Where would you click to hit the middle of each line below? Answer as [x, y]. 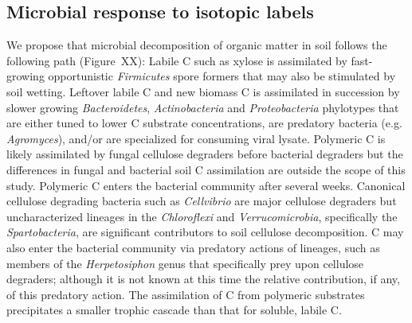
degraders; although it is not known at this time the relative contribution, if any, [203, 279]
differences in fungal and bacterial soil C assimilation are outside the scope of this [206, 169]
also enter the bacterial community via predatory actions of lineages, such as [193, 247]
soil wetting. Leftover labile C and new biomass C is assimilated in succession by [203, 91]
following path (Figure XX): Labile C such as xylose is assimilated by [177, 60]
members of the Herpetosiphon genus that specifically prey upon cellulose [185, 263]
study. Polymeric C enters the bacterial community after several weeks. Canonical [206, 185]
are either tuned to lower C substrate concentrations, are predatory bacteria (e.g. [204, 123]
